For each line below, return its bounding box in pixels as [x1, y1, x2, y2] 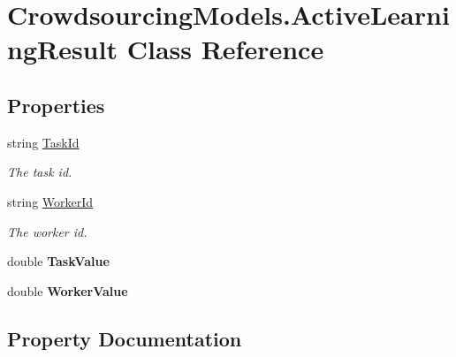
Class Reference [126, 31, 324, 67]
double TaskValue [7, 252, 110, 270]
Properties [7, 91, 105, 118]
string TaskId [7, 133, 80, 151]
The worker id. [7, 222, 87, 240]
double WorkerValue [7, 281, 128, 300]
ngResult [7, 31, 118, 67]
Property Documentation [7, 324, 242, 352]
